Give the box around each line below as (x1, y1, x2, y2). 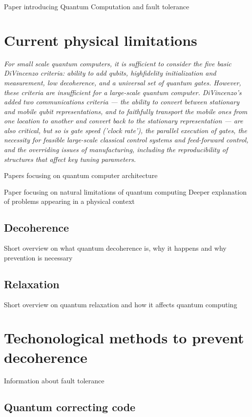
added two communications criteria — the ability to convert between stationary (4, 97, 239, 107)
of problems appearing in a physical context (4, 196, 135, 206)
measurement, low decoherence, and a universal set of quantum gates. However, (4, 77, 241, 87)
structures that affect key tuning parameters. (4, 154, 136, 164)
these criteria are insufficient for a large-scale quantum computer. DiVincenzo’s (4, 87, 242, 97)
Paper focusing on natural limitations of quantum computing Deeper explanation (4, 186, 247, 197)
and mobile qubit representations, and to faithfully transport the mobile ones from (4, 106, 248, 116)
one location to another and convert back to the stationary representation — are (4, 116, 243, 126)
